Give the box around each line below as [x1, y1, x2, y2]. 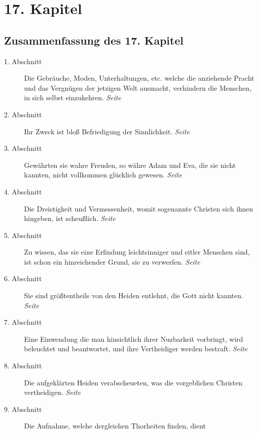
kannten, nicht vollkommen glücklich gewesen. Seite [24, 169, 182, 180]
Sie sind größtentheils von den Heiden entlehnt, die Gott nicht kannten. [24, 290, 243, 301]
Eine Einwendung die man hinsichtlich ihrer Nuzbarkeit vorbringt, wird [24, 333, 243, 344]
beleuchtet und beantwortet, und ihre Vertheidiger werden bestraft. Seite [24, 343, 248, 354]
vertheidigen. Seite [24, 387, 81, 397]
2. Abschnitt [4, 109, 42, 119]
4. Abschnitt [4, 186, 42, 196]
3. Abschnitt [4, 143, 42, 153]
